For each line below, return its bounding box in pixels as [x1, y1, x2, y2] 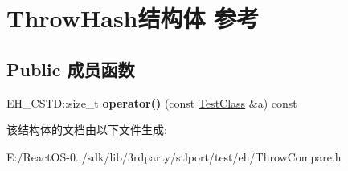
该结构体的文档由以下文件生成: [6, 121, 167, 138]
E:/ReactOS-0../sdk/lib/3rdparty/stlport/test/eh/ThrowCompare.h [6, 148, 342, 165]
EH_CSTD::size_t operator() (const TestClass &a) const [6, 94, 297, 111]
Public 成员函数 [6, 56, 135, 81]
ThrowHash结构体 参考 [6, 2, 260, 35]
